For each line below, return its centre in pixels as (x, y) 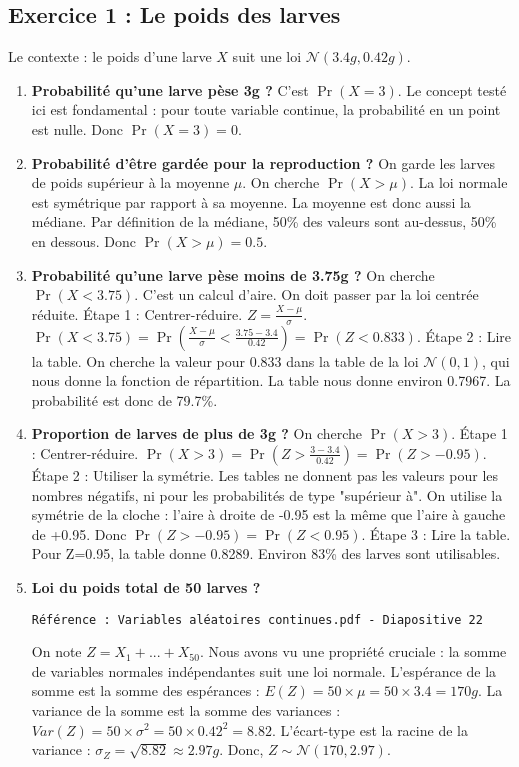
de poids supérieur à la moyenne (130, 182)
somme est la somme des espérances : (145, 690)
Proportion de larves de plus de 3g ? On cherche (197, 433)
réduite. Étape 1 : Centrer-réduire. (137, 313)
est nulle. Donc (77, 128)
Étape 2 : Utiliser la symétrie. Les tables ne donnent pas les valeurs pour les (265, 474)
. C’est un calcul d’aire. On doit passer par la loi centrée (306, 294)
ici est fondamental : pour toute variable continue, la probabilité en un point (266, 109)
